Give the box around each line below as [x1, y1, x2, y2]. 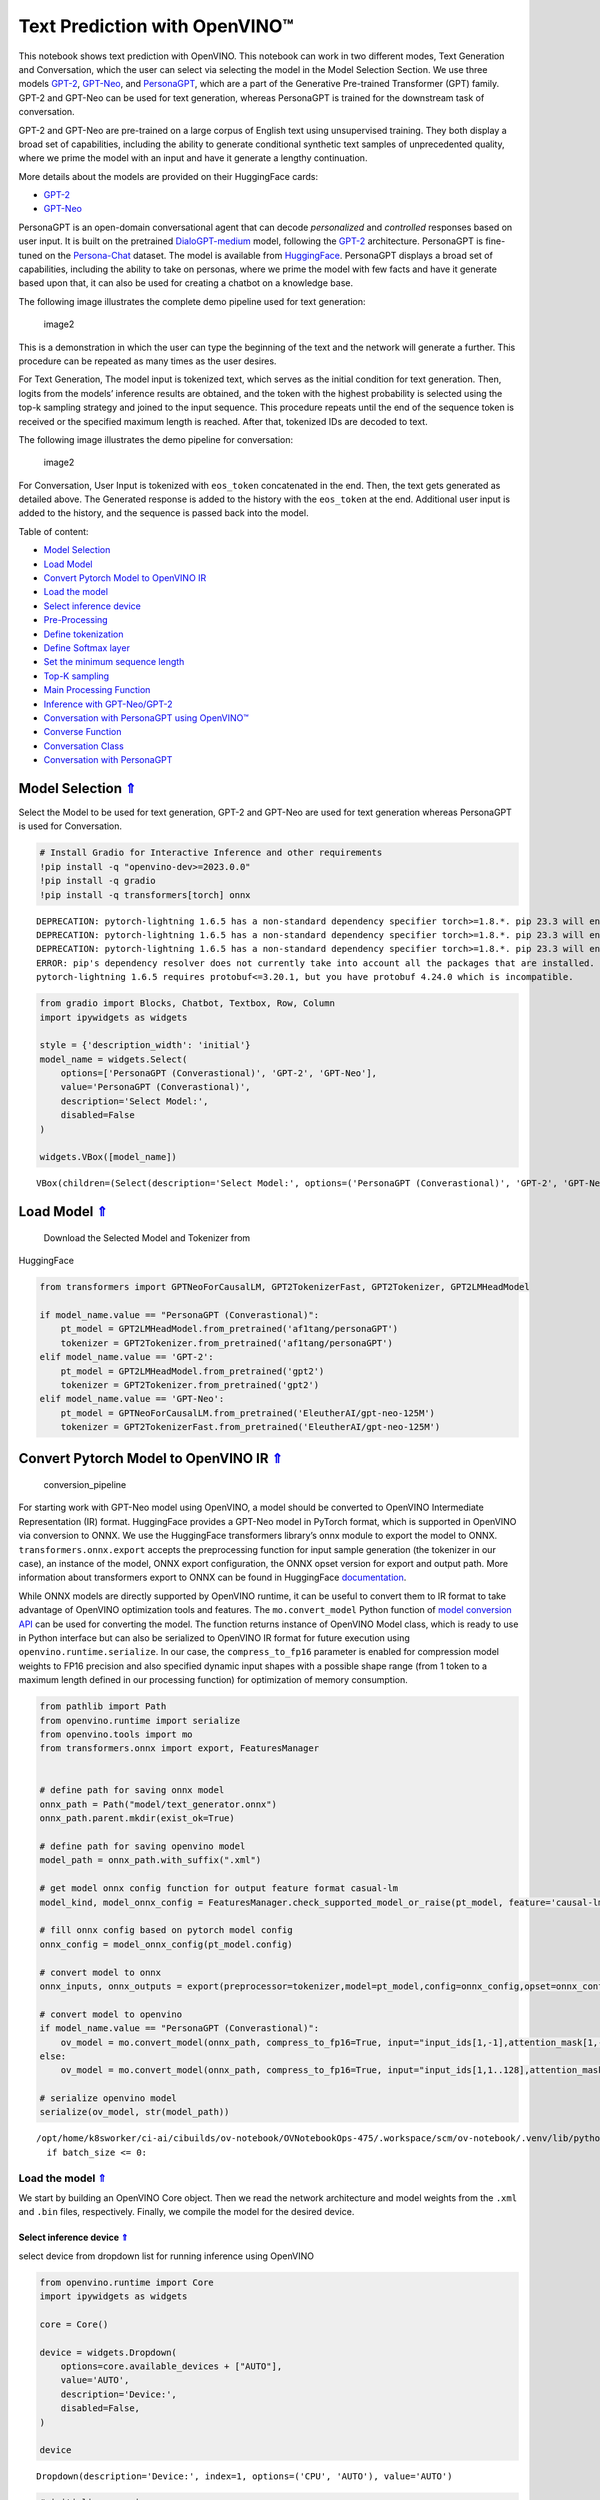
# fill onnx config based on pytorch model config [39, 1925, 294, 1936]
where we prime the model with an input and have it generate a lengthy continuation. [18, 152, 368, 164]
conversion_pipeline [43, 1479, 127, 1491]
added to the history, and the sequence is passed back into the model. [18, 507, 309, 519]
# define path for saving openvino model [39, 1841, 246, 1852]
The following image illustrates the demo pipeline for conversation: [18, 433, 294, 445]
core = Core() [39, 2318, 109, 2330]
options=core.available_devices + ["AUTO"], [60, 2361, 283, 2372]
